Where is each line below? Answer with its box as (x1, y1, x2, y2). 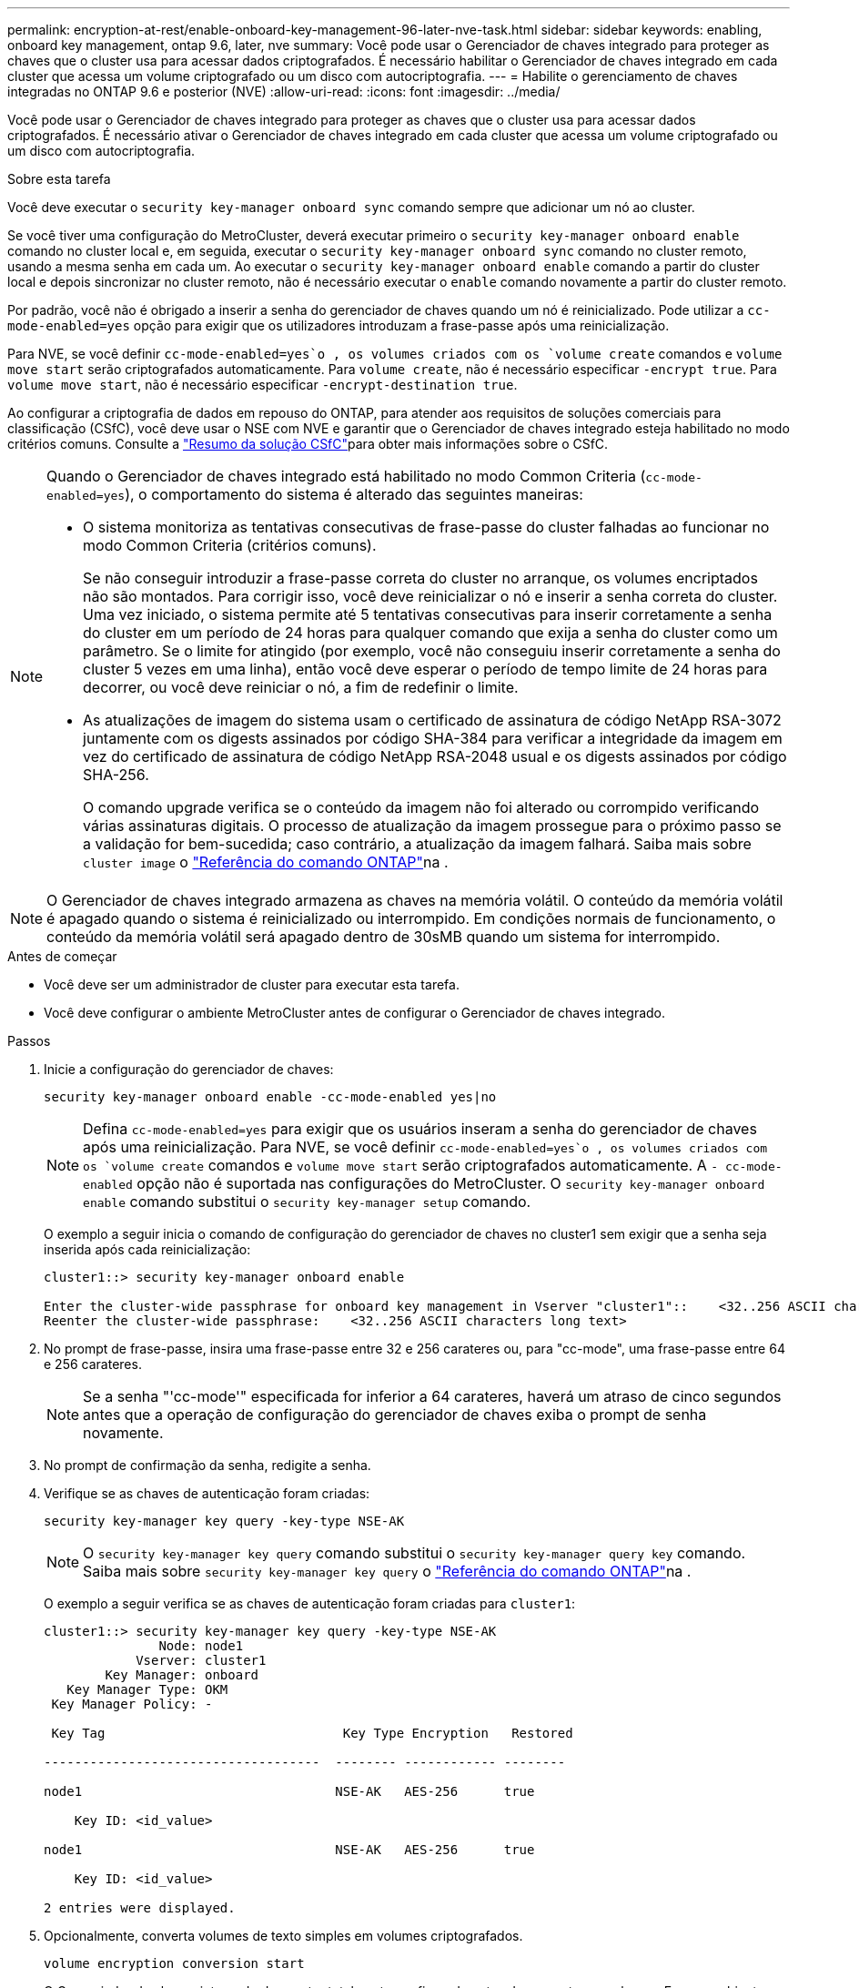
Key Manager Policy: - (51, 1697, 213, 1711)
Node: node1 (158, 1638, 244, 1653)
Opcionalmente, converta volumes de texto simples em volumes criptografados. (44, 1928, 523, 1943)
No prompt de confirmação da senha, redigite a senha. (44, 1457, 371, 1473)
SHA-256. (83, 766, 149, 784)
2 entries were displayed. (44, 1901, 236, 1915)
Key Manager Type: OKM (66, 1682, 228, 1697)
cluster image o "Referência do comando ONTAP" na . (83, 853, 449, 871)
